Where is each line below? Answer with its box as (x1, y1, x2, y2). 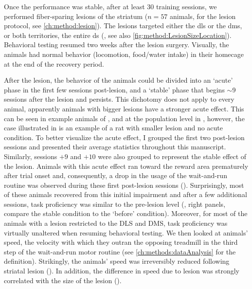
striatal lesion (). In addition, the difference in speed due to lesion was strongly (4, 266, 239, 276)
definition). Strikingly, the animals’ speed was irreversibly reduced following (4, 256, 230, 266)
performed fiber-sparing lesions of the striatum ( (4, 11, 148, 21)
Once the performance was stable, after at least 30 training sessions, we (4, 1, 217, 11)
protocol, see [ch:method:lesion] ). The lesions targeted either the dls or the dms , (4, 20, 242, 31)
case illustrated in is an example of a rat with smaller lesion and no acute (4, 123, 223, 133)
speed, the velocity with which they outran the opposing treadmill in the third (4, 237, 238, 247)
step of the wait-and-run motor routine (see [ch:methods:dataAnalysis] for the (4, 246, 236, 256)
